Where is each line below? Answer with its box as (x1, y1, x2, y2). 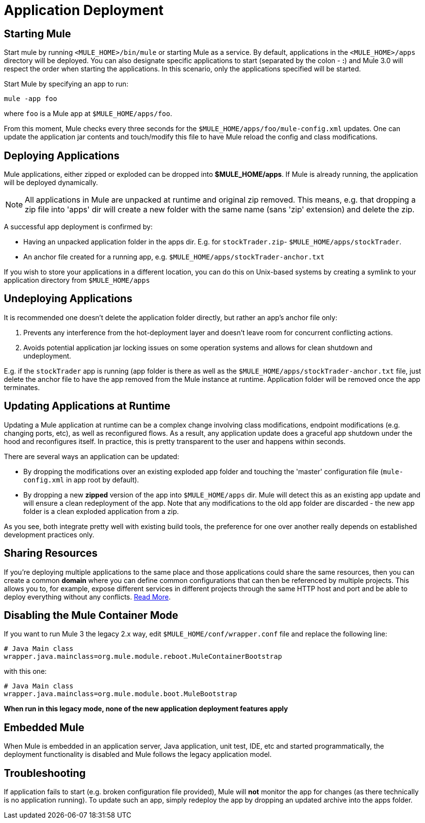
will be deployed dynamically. (4, 178, 98, 187)
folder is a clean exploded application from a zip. (23, 507, 179, 515)
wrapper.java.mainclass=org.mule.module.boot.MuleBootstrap (4, 690, 237, 698)
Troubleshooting (4, 767, 86, 779)
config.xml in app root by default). (23, 475, 139, 484)
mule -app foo (4, 95, 57, 103)
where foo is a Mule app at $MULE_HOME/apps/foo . (4, 109, 172, 118)
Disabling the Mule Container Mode (4, 609, 179, 621)
